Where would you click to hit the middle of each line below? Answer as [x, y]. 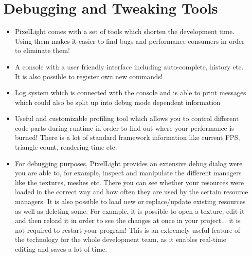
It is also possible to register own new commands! [89, 76]
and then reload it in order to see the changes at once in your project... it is [128, 220]
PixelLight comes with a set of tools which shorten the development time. [125, 31]
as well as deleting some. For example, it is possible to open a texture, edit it [130, 211]
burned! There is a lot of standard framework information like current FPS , [127, 137]
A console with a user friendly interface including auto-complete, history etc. [129, 66]
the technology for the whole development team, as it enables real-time [120, 239]
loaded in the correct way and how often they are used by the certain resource [131, 192]
